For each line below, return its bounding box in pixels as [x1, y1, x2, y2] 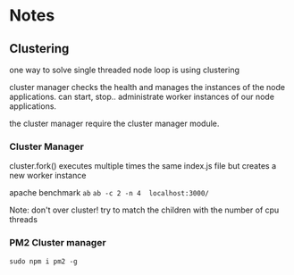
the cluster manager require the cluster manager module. [9, 118, 220, 129]
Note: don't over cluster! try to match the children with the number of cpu [9, 204, 280, 215]
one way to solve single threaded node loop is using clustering [9, 64, 239, 75]
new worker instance [9, 171, 87, 181]
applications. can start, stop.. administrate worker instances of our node [9, 91, 275, 102]
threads [9, 214, 38, 225]
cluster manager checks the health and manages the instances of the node [9, 82, 286, 92]
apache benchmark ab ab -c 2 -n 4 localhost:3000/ [9, 187, 210, 198]
